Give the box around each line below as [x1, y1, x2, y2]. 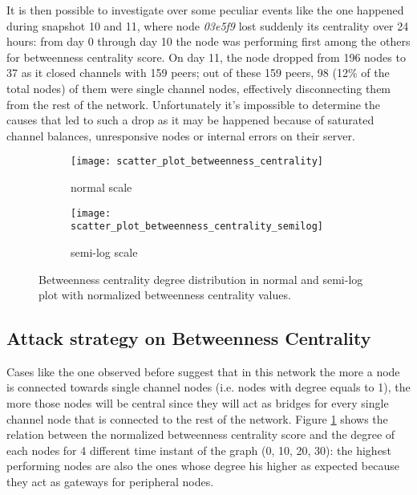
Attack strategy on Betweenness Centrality [6, 326, 371, 351]
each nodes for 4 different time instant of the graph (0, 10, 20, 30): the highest [6, 441, 391, 458]
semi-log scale [71, 243, 138, 260]
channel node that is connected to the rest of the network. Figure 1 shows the [6, 410, 388, 427]
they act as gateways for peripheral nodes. [6, 473, 214, 490]
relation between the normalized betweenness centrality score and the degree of [6, 426, 395, 443]
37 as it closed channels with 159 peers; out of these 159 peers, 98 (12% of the [6, 64, 390, 81]
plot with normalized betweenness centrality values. [38, 286, 291, 303]
